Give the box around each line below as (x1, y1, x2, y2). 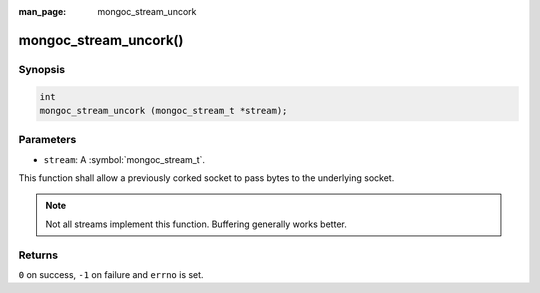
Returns (18, 248, 59, 262)
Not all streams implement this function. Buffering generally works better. (45, 218, 347, 230)
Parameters (18, 133, 77, 147)
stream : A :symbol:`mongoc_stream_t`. (43, 153, 205, 165)
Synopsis (18, 62, 65, 76)
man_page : (18, 6, 67, 17)
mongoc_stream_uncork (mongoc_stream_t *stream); (39, 105, 288, 116)
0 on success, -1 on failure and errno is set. (18, 269, 204, 280)
